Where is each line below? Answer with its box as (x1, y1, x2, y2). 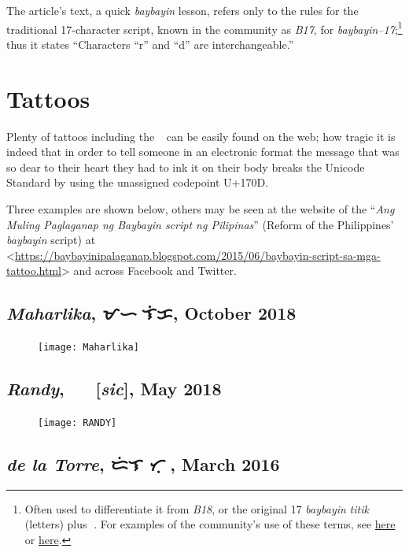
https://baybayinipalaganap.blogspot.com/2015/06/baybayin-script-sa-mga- (14, 246, 381, 263)
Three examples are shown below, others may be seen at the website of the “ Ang (6, 200, 395, 217)
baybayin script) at (6, 232, 96, 248)
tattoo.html (6, 262, 62, 279)
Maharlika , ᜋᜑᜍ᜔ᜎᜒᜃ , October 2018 (6, 301, 297, 325)
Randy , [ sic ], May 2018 (6, 376, 222, 401)
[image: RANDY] (38, 417, 117, 428)
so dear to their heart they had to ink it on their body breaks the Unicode (6, 158, 365, 175)
